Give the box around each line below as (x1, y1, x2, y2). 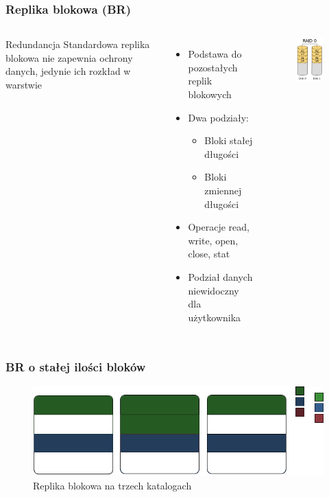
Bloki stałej (204, 133, 253, 148)
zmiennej (204, 183, 242, 197)
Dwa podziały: (188, 110, 249, 124)
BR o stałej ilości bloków (5, 358, 146, 375)
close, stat (188, 246, 230, 261)
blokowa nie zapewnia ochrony (5, 50, 133, 65)
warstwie (5, 78, 42, 91)
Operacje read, (188, 220, 249, 234)
